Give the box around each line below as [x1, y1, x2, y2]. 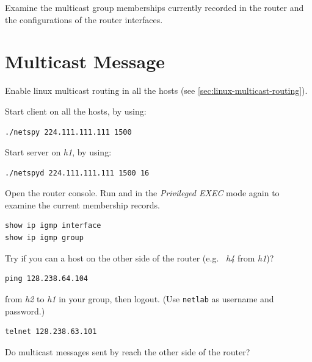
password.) [5, 304, 45, 317]
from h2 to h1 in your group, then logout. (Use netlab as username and [5, 292, 274, 305]
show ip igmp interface [5, 221, 101, 230]
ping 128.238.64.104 [5, 274, 89, 283]
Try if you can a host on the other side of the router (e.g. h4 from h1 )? [5, 251, 274, 264]
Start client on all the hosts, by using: [5, 104, 147, 117]
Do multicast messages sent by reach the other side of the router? [5, 345, 250, 358]
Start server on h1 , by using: [5, 146, 112, 158]
